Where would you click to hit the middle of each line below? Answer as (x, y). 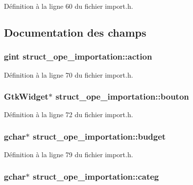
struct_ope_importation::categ (96, 176)
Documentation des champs (75, 32)
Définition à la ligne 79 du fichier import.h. (69, 154)
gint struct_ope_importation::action (78, 56)
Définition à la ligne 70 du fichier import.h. (69, 74)
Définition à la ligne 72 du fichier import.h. (69, 114)
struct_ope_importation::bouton (122, 96)
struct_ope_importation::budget (99, 136)
